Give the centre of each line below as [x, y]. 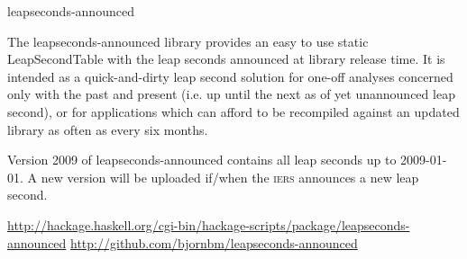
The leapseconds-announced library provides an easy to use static [188, 41]
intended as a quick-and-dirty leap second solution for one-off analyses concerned [230, 76]
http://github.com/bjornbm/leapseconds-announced [214, 242]
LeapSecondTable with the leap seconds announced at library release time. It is [226, 59]
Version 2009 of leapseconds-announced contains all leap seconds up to [202, 160]
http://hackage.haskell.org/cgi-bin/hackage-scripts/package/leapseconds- [209, 224]
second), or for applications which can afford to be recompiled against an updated [233, 111]
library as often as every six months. [108, 129]
